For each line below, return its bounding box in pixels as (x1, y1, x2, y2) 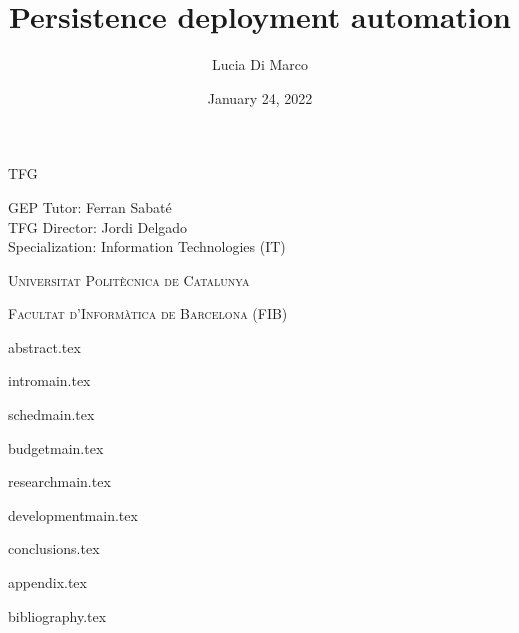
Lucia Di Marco (211, 54, 309, 75)
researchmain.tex (8, 471, 111, 492)
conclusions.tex (8, 538, 100, 559)
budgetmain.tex (8, 437, 104, 458)
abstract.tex (8, 336, 81, 357)
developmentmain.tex (8, 504, 138, 525)
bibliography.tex (8, 605, 107, 626)
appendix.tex (8, 572, 87, 593)
